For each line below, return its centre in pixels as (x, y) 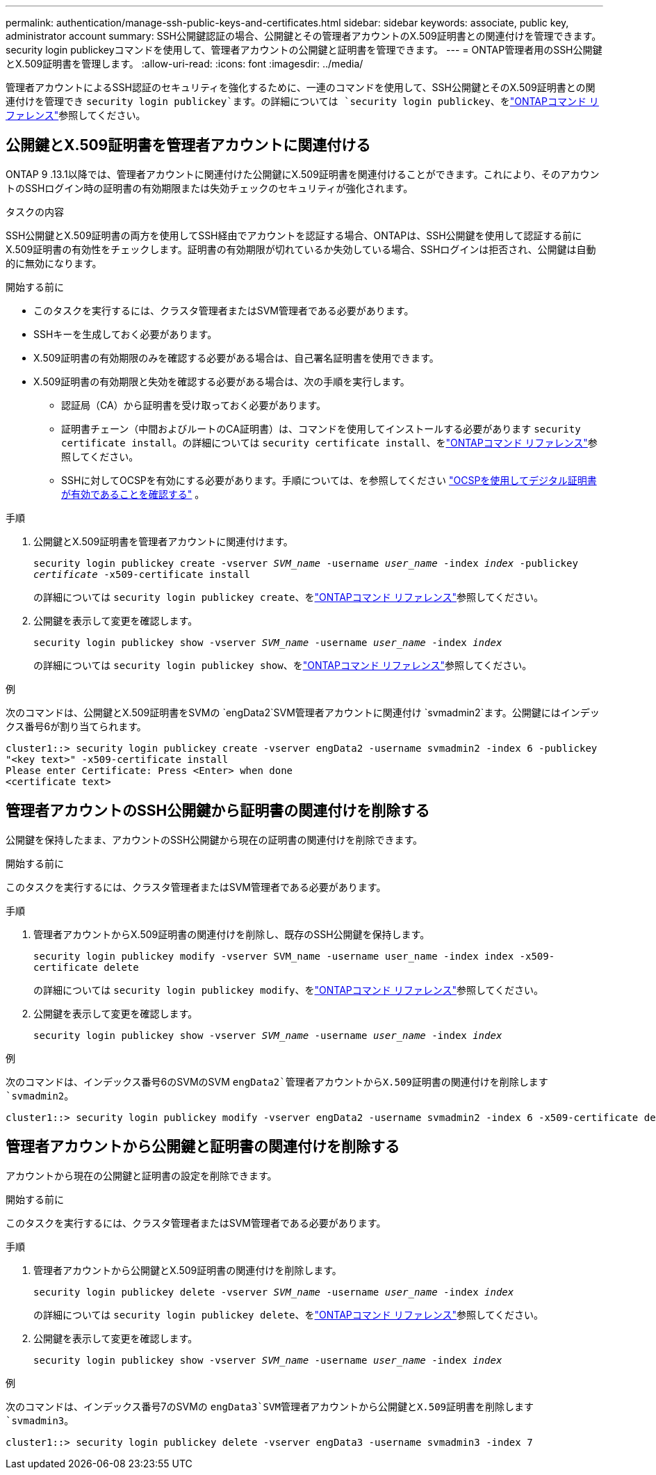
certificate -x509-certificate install (142, 574)
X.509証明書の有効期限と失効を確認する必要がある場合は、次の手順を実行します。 (222, 381)
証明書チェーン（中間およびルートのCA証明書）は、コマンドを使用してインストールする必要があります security (321, 428)
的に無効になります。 (54, 263)
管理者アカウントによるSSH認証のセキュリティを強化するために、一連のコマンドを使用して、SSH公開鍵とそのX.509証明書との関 (301, 87)
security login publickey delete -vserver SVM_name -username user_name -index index (274, 1292)
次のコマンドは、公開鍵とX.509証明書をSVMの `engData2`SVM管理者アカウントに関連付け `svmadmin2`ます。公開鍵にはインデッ (303, 712)
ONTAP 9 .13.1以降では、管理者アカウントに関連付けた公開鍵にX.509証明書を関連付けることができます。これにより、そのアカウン (303, 174)
